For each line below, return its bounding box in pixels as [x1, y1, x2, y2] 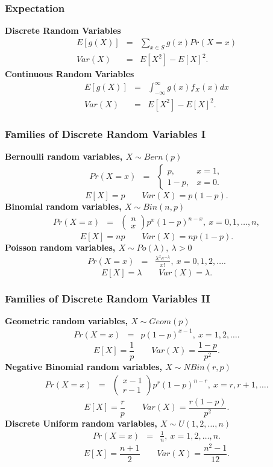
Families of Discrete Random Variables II [5, 290, 210, 306]
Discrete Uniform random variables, [5, 416, 157, 429]
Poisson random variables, [5, 241, 116, 254]
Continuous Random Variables [5, 67, 134, 80]
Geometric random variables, [5, 314, 128, 327]
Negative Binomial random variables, [5, 360, 162, 373]
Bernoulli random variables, [5, 149, 123, 162]
